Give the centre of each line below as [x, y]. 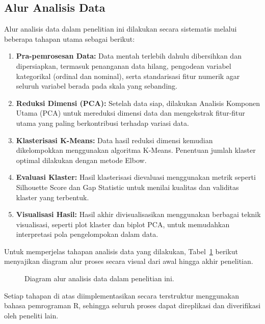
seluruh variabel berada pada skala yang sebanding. [97, 86]
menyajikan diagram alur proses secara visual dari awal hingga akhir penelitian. [129, 261]
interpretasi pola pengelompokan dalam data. [87, 234]
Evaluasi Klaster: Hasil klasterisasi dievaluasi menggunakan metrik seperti [136, 177]
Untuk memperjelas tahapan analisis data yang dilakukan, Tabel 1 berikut [121, 251]
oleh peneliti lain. [31, 315]
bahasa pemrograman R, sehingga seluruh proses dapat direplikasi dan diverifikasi [132, 305]
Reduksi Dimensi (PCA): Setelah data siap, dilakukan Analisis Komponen [138, 103]
